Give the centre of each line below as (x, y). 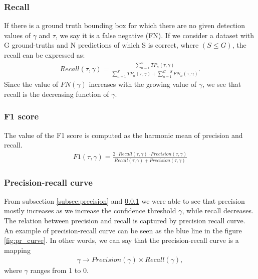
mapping (17, 250)
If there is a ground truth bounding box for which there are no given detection (125, 25)
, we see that (222, 84)
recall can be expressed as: (45, 55)
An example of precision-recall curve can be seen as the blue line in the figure (123, 230)
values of (17, 35)
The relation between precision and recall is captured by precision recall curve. (125, 221)
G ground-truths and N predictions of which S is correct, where (101, 45)
